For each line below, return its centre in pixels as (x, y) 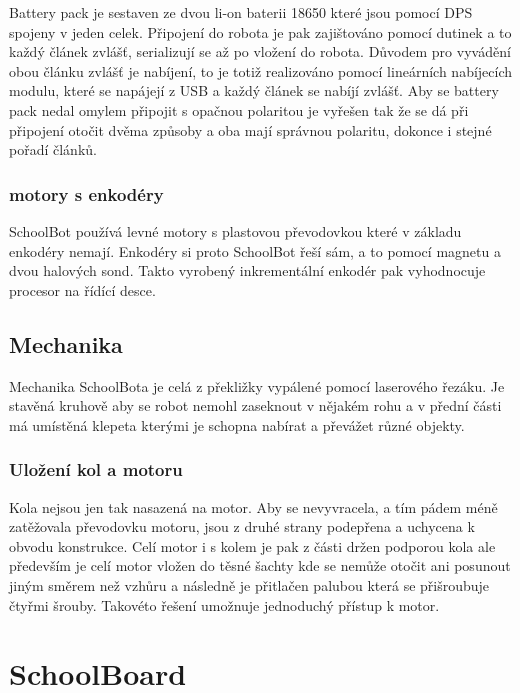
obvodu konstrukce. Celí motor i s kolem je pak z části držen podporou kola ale (252, 545)
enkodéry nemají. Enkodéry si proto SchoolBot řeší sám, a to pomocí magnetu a (255, 250)
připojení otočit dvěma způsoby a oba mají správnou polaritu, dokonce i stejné (250, 129)
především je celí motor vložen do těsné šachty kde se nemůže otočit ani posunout (260, 565)
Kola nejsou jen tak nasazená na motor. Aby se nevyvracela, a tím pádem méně (253, 506)
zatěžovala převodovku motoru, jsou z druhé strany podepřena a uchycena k (242, 526)
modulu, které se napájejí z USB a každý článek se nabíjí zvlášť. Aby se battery (254, 90)
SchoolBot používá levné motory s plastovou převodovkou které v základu (235, 230)
